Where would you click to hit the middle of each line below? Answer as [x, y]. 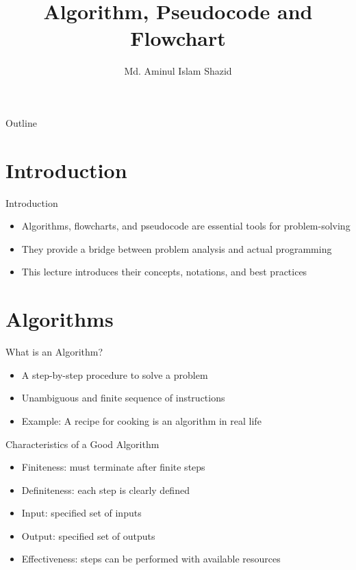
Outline [21, 122]
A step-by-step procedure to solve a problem [115, 374]
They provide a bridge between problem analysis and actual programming [177, 248]
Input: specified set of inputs [81, 513]
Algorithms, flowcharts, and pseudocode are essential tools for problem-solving [186, 226]
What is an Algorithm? [54, 352]
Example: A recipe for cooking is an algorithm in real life [141, 420]
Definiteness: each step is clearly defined [105, 490]
